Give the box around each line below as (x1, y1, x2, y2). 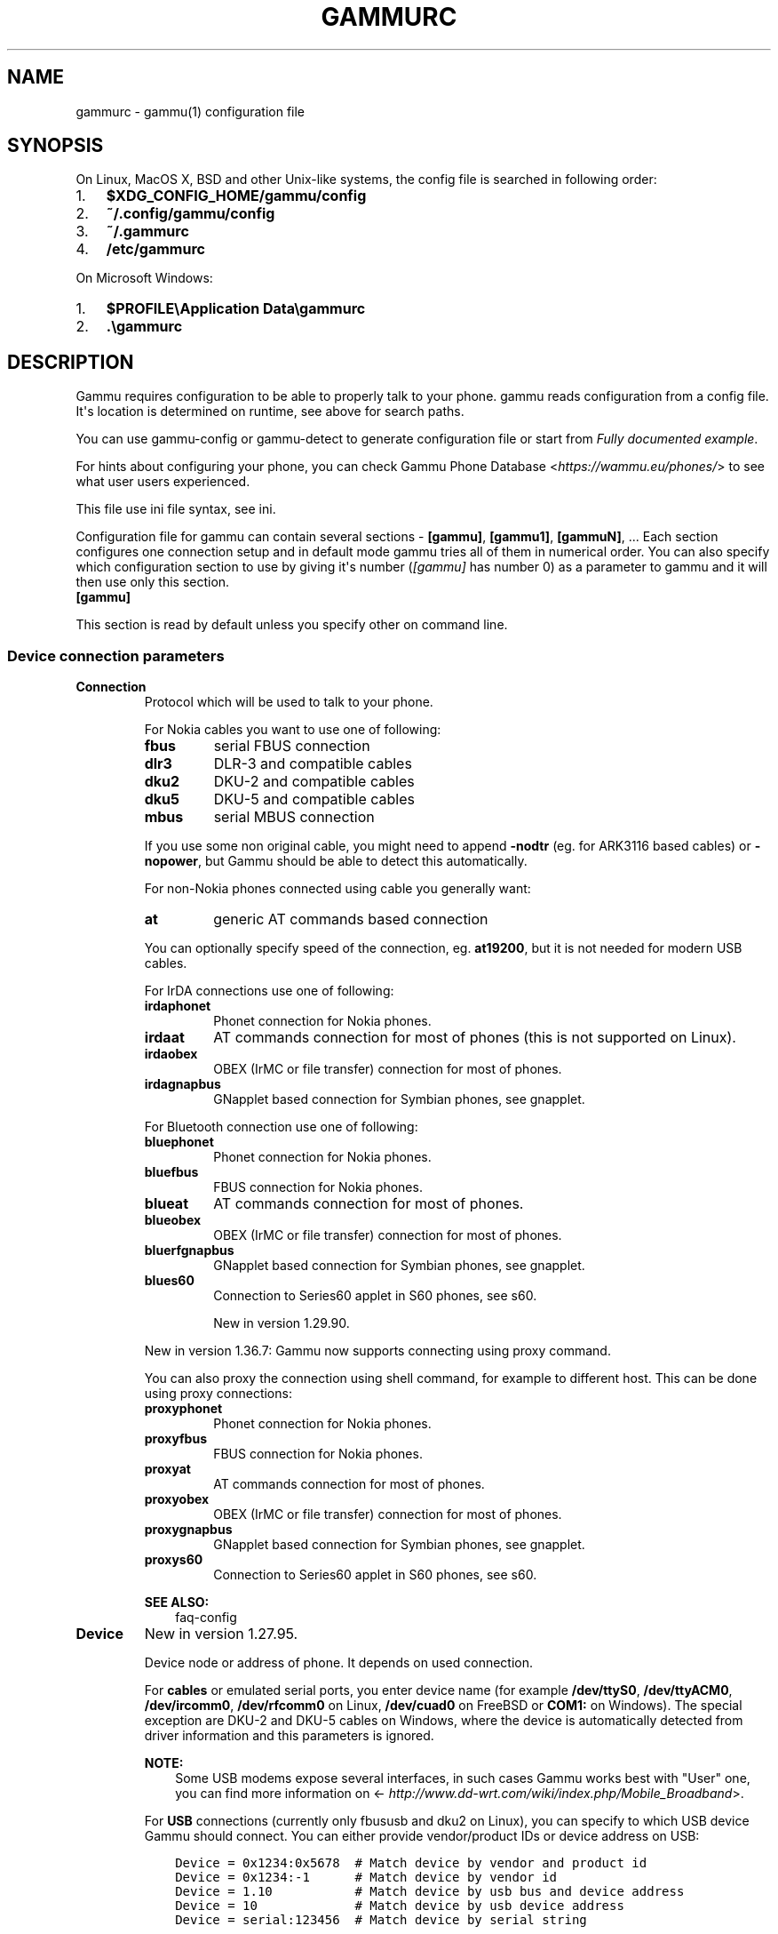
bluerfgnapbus (144, 1243, 234, 1259)
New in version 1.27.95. (144, 1625, 298, 1643)
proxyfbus (144, 1431, 207, 1447)
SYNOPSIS (7, 134, 104, 157)
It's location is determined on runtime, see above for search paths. (75, 404, 464, 420)
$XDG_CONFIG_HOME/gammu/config (106, 187, 367, 205)
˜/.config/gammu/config (106, 204, 275, 223)
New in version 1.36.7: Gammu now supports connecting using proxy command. (144, 1343, 611, 1359)
